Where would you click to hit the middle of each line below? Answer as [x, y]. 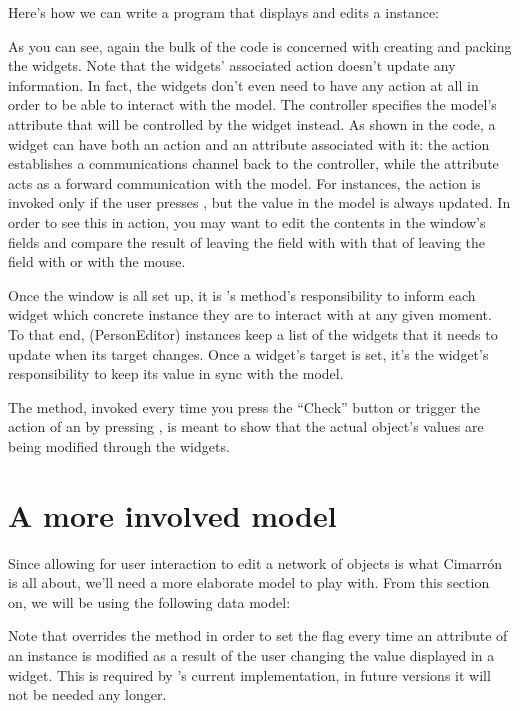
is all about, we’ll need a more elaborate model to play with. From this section [249, 582]
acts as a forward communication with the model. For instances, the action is [244, 182]
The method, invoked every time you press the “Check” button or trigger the [244, 406]
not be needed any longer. [87, 694]
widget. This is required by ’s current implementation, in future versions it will [249, 674]
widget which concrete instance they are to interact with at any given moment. [250, 314]
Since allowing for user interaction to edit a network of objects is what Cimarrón [255, 562]
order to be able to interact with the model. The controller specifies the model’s [252, 104]
